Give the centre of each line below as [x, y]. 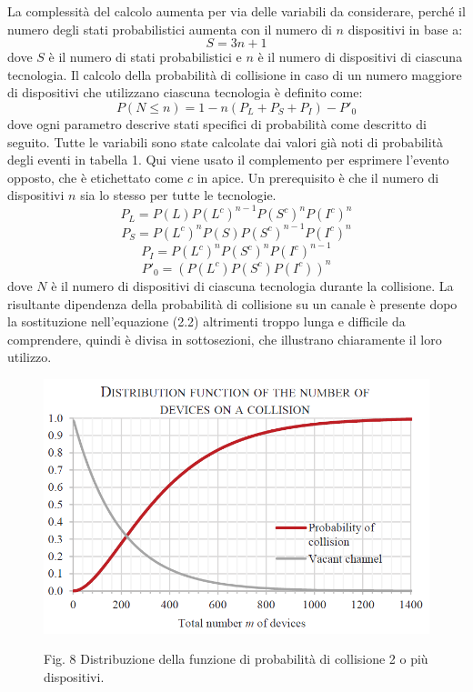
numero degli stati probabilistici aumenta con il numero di [170, 29]
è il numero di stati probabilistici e [145, 57]
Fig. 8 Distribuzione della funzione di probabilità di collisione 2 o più [236, 659]
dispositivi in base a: [405, 29]
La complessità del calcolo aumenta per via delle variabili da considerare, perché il [236, 11]
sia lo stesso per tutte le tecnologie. [178, 195]
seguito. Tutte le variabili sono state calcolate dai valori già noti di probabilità [226, 141]
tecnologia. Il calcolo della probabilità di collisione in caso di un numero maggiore [235, 74]
